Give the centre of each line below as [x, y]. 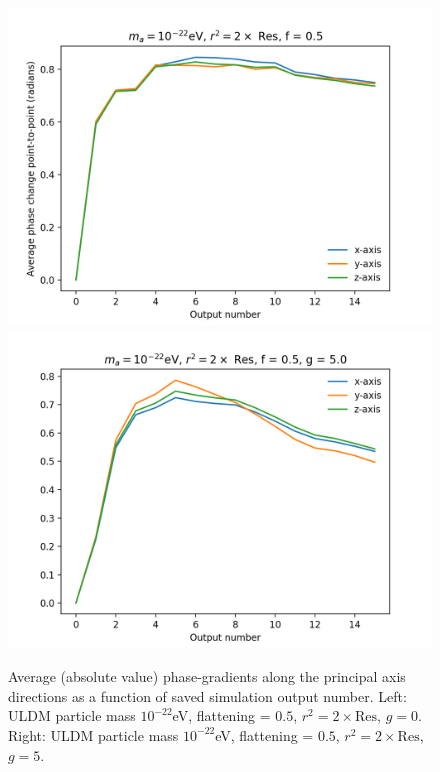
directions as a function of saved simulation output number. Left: [207, 695]
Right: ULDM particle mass [93, 734]
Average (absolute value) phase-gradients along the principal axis [207, 676]
